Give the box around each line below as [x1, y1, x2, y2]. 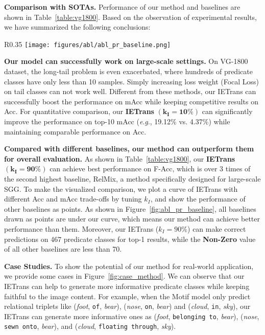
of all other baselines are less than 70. [4, 243, 122, 254]
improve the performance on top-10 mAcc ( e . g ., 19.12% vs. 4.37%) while [4, 116, 230, 126]
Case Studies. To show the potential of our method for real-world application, [4, 260, 254, 271]
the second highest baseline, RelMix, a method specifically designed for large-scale [4, 173, 261, 184]
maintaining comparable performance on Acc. [4, 126, 147, 137]
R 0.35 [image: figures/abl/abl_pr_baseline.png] [4, 38, 171, 49]
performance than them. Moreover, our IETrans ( [4, 223, 159, 234]
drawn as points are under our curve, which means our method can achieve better [4, 213, 260, 224]
